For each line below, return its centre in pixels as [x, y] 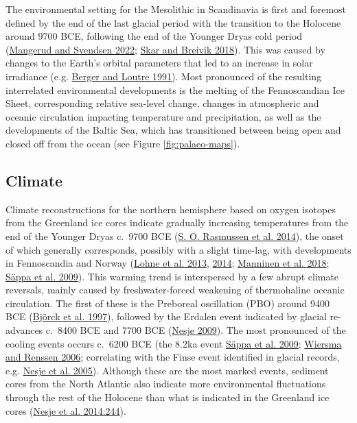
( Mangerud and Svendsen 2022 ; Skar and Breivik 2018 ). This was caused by [165, 49]
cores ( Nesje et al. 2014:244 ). [66, 410]
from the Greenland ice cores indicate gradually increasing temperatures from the [177, 222]
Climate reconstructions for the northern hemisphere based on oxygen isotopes [171, 209]
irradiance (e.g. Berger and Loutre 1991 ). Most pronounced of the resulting [164, 76]
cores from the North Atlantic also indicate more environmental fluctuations [166, 384]
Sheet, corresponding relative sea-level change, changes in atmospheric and [162, 103]
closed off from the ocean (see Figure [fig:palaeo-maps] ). [123, 143]
